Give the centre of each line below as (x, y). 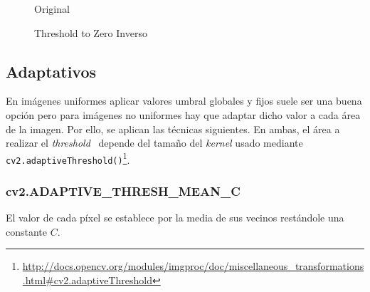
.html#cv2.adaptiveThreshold (87, 280)
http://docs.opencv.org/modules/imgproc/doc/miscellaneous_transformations (193, 266)
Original (52, 9)
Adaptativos (51, 71)
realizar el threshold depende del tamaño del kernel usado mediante (154, 143)
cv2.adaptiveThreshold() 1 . (68, 158)
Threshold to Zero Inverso (91, 32)
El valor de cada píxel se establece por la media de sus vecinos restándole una (175, 218)
